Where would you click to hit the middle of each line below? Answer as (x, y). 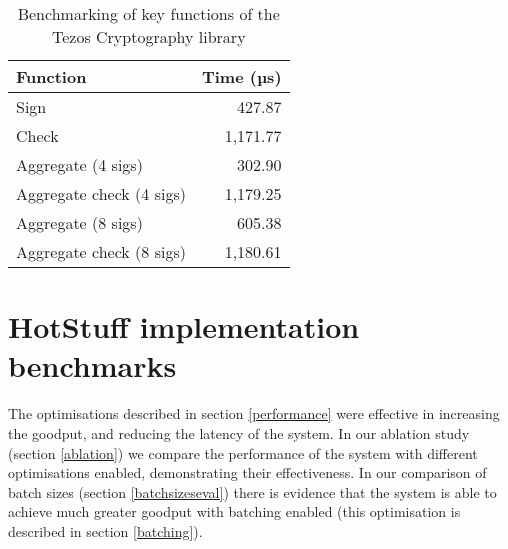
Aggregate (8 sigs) (79, 222)
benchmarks (92, 365)
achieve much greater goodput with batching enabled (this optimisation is (234, 511)
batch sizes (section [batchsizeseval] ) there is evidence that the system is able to (252, 491)
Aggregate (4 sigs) (79, 164)
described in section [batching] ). (105, 530)
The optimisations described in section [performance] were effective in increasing (254, 413)
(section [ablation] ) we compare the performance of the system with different (243, 452)
